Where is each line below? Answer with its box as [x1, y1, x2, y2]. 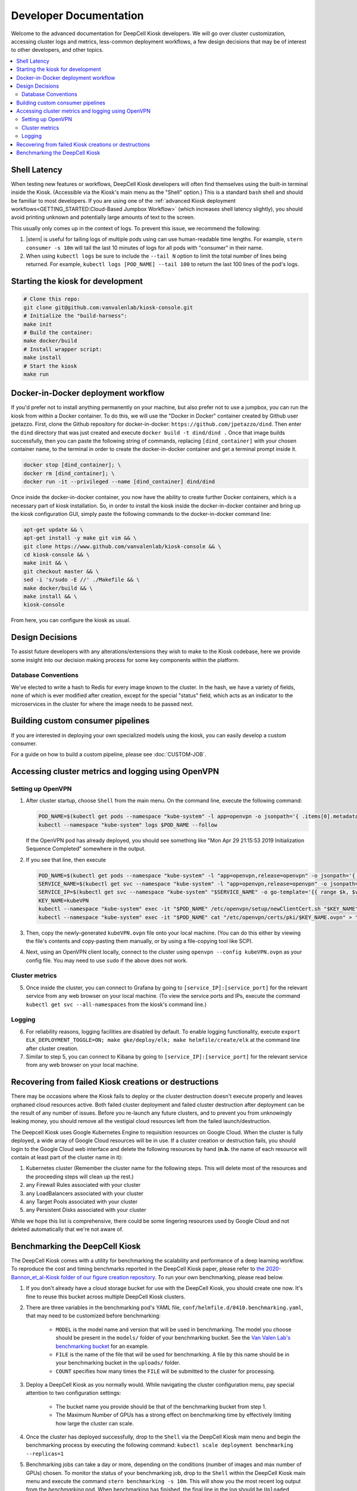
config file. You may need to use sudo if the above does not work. [26, 957, 188, 964]
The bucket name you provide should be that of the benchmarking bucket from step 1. [55, 1403, 267, 1410]
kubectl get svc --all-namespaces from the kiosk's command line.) [26, 1001, 207, 1008]
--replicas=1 [26, 1450, 64, 1457]
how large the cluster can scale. [55, 1419, 134, 1427]
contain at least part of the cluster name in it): [11, 1153, 123, 1161]
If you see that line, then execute [26, 856, 107, 863]
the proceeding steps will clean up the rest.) [26, 1173, 134, 1180]
